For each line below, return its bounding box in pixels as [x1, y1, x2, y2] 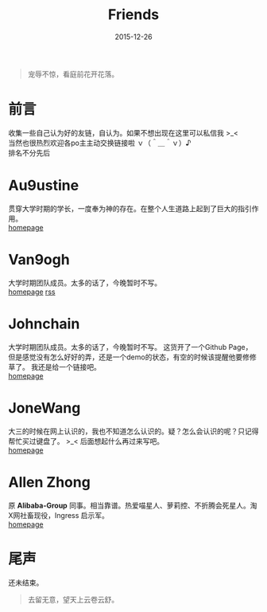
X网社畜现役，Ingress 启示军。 [8, 510, 110, 520]
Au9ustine [8, 177, 79, 194]
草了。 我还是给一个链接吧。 [8, 362, 101, 371]
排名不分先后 [8, 147, 50, 157]
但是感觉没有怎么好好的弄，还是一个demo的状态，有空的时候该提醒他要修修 [8, 352, 257, 362]
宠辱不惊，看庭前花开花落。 [27, 69, 119, 79]
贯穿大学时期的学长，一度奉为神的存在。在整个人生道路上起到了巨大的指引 [8, 203, 252, 213]
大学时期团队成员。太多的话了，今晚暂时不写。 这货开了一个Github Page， [8, 342, 253, 351]
